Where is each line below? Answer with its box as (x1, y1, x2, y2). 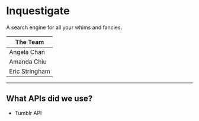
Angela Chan (9, 47, 46, 56)
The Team (15, 37, 44, 46)
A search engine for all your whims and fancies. (6, 24, 123, 31)
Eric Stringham (9, 67, 50, 75)
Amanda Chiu (9, 58, 47, 66)
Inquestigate (6, 4, 70, 18)
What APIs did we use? (6, 94, 93, 104)
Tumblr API (14, 109, 42, 116)
